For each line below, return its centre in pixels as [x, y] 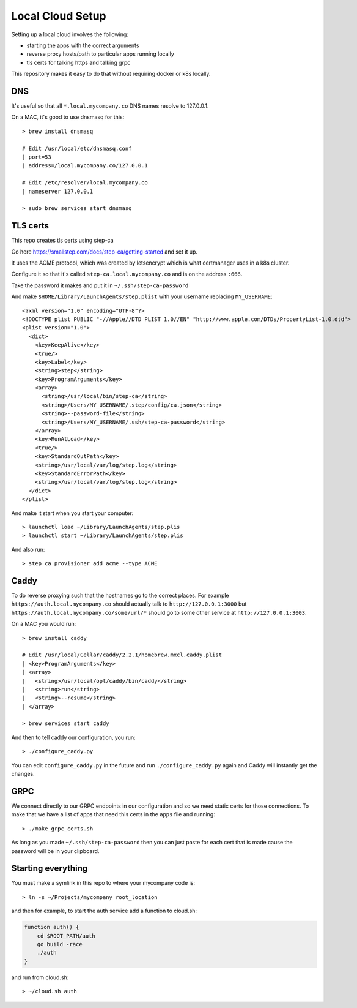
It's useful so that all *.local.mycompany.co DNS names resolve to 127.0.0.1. [110, 106]
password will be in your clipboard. [55, 851]
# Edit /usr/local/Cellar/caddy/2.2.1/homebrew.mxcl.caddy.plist [122, 655]
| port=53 [37, 157]
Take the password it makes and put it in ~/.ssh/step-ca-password [100, 285]
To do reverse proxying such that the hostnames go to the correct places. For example [120, 596]
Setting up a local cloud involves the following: [70, 34]
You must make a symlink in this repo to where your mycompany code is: [103, 883]
